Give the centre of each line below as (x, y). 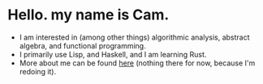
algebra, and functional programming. (83, 45)
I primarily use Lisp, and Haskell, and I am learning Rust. (113, 54)
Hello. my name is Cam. (88, 15)
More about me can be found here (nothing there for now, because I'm (137, 63)
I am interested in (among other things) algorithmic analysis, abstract (134, 37)
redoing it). (38, 71)
